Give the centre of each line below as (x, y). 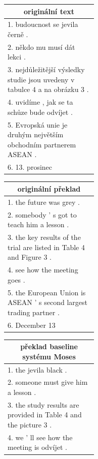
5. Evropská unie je (38, 124)
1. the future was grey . (44, 202)
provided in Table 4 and (45, 415)
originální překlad (49, 188)
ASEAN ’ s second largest (47, 302)
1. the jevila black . (37, 369)
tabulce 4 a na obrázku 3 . (48, 89)
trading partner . (34, 312)
